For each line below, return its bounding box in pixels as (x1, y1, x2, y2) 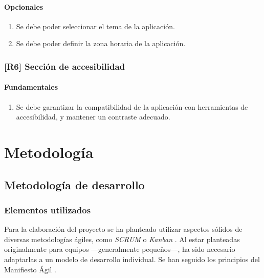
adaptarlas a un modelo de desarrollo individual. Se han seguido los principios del (4, 253, 260, 264)
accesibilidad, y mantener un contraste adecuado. (16, 111, 170, 122)
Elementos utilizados (4, 203, 91, 216)
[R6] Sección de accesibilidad (4, 59, 125, 72)
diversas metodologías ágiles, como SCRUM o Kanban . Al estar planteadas (4, 233, 240, 244)
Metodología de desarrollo (4, 176, 145, 192)
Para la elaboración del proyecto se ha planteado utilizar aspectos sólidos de (4, 224, 243, 234)
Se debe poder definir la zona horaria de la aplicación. (16, 38, 186, 49)
